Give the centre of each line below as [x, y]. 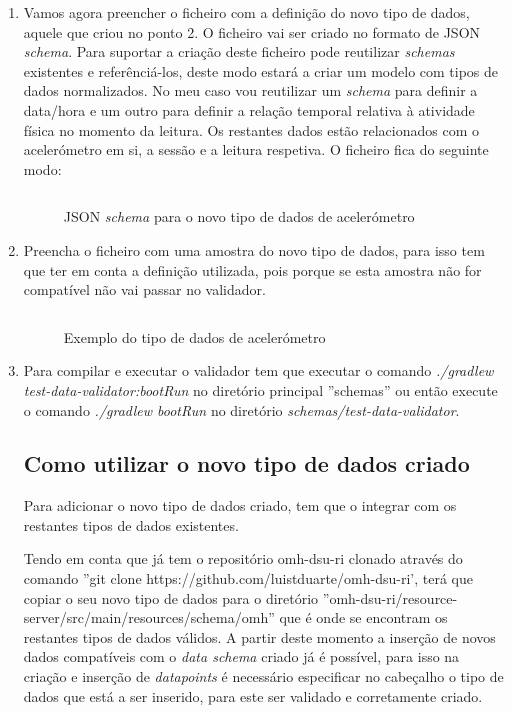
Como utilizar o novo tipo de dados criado [246, 463]
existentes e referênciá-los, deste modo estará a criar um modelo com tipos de [261, 70]
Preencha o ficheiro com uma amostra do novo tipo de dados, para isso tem [254, 249]
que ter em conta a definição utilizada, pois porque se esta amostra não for [252, 269]
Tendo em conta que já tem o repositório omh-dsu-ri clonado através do [243, 558]
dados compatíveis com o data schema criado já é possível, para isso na [241, 656]
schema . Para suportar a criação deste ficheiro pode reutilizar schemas [239, 51]
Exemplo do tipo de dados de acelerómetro [194, 336]
